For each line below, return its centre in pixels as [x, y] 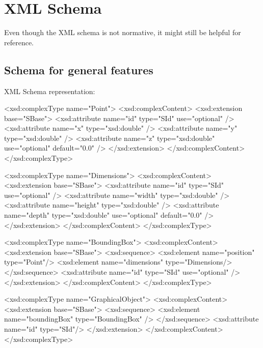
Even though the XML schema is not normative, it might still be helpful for [123, 32]
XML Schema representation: [50, 91]
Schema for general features [79, 69]
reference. [19, 42]
